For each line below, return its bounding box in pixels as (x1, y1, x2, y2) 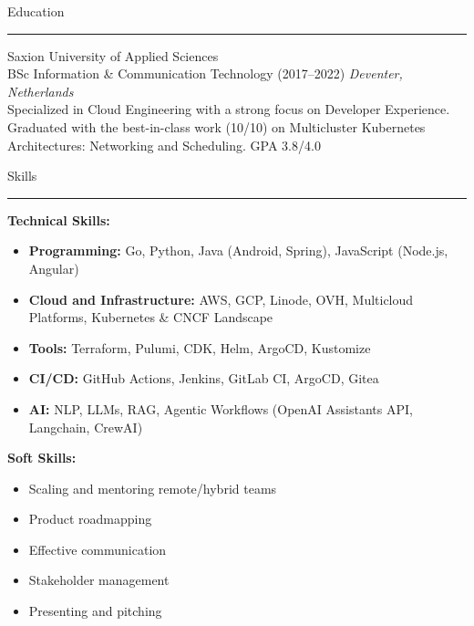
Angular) (28, 258, 79, 277)
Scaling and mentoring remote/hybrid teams (28, 478, 277, 497)
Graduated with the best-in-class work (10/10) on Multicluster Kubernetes (7, 117, 426, 136)
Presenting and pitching (28, 601, 162, 621)
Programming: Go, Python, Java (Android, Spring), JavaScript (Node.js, (28, 241, 448, 260)
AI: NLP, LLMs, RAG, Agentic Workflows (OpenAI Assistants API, (28, 399, 413, 418)
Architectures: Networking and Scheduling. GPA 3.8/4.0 (7, 135, 321, 154)
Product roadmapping (28, 509, 152, 528)
